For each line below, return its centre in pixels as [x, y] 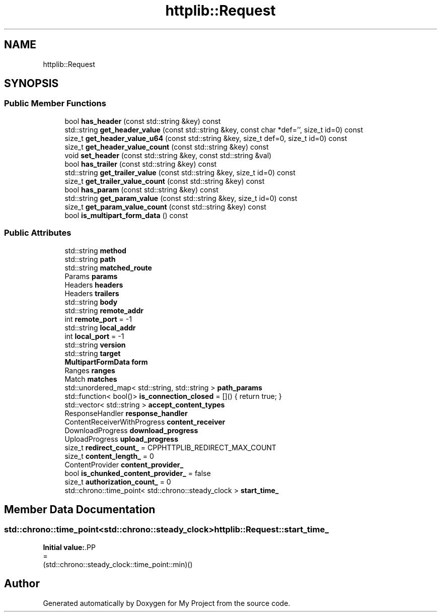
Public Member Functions [55, 104]
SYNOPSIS [31, 84]
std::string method [95, 250]
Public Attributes [38, 233]
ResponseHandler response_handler [126, 413]
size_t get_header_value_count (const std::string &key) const [167, 147]
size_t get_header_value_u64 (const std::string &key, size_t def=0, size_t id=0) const [206, 138]
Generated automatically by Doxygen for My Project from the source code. [167, 603]
